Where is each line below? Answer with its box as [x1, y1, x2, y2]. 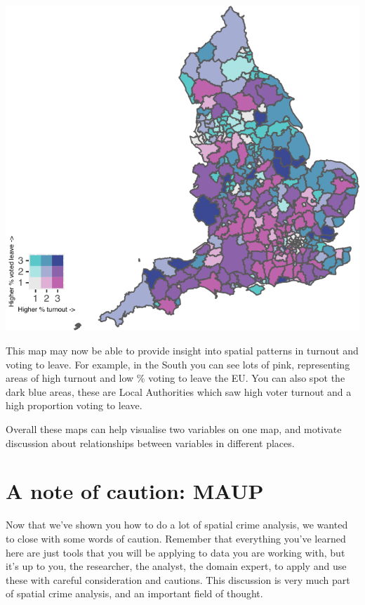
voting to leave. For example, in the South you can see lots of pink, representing [6, 357, 350, 371]
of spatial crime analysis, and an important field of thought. [6, 586, 263, 601]
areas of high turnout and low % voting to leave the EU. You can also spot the [6, 371, 345, 385]
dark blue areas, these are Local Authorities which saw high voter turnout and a [6, 384, 352, 399]
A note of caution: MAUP [6, 477, 264, 505]
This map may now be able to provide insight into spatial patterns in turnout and [6, 343, 359, 358]
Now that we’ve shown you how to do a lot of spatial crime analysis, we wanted [6, 517, 348, 532]
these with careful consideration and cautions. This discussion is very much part [6, 572, 350, 587]
